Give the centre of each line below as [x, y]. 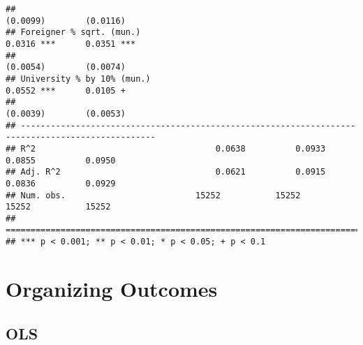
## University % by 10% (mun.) [78, 79]
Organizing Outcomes [112, 288]
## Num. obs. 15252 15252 [153, 195]
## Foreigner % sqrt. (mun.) [73, 32]
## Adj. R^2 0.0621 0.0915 [166, 172]
